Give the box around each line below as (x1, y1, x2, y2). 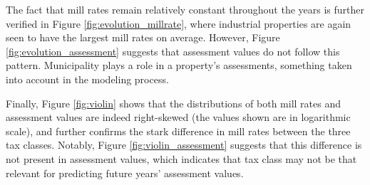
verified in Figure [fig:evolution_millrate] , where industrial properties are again (6, 16, 351, 31)
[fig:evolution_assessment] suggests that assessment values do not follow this (6, 43, 340, 58)
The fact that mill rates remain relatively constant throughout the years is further (6, 2, 365, 16)
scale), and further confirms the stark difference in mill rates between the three (6, 123, 351, 138)
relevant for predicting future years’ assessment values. (6, 165, 244, 180)
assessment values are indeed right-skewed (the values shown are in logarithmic (6, 110, 351, 125)
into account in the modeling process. (6, 71, 169, 86)
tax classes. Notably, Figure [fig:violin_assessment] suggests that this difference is (6, 137, 362, 152)
